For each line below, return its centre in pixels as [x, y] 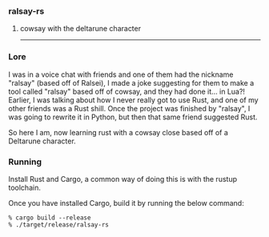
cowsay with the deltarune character [80, 29]
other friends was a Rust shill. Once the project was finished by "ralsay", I [129, 108]
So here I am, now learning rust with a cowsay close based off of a [118, 132]
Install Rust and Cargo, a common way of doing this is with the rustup [123, 179]
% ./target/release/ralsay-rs [59, 225]
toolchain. [25, 187]
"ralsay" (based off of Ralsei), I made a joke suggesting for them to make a [131, 82]
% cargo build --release [50, 218]
